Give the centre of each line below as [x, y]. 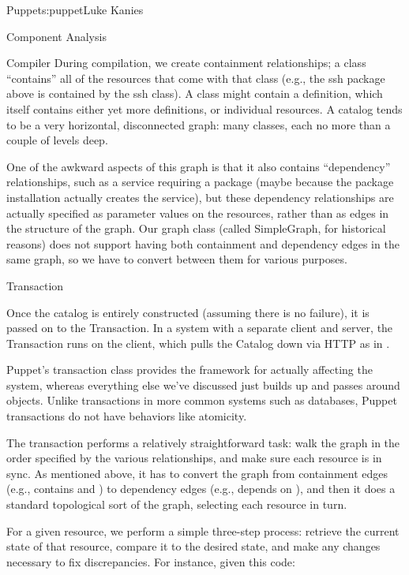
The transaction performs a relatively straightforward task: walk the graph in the [203, 442]
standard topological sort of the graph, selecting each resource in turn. [177, 504]
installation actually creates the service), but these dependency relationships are [200, 197]
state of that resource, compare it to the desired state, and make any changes [193, 546]
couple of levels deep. [57, 140]
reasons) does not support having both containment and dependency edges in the [203, 243]
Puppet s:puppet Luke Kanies [75, 9]
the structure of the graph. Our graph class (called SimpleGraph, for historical [196, 228]
